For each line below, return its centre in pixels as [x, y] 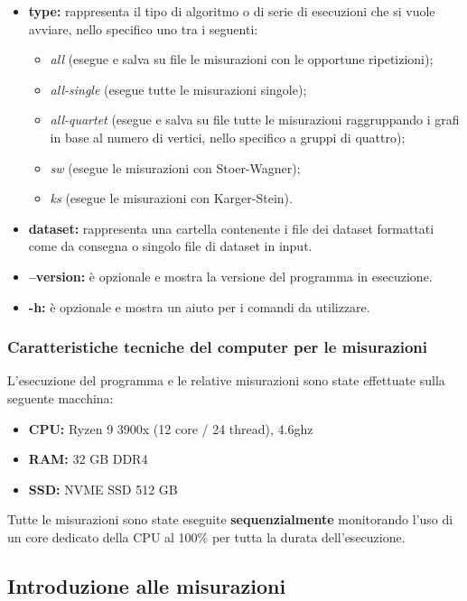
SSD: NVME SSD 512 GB [103, 489]
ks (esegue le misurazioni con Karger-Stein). [171, 198]
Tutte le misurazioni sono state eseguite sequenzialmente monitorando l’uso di [230, 519]
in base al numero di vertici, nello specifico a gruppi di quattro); [228, 137]
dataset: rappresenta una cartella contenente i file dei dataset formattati [231, 228]
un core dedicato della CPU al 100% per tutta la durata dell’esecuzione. [206, 536]
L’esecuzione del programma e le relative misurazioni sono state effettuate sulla [226, 380]
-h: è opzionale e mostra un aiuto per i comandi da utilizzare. [199, 306]
